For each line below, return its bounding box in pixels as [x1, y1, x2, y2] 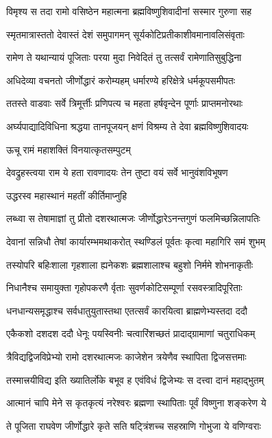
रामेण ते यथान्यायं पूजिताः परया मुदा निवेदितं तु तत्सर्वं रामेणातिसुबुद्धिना [6, 50, 242, 64]
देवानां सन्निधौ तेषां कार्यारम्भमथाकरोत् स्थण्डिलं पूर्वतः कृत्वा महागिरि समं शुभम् [6, 234, 266, 248]
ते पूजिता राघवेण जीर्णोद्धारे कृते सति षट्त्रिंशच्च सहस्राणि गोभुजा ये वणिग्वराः [6, 418, 261, 433]
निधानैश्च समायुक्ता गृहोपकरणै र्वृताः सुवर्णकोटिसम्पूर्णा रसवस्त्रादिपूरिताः [6, 280, 243, 295]
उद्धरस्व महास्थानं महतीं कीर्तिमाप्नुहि [6, 188, 127, 202]
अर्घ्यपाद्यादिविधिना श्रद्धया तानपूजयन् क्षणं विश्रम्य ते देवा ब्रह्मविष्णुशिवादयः [6, 119, 249, 133]
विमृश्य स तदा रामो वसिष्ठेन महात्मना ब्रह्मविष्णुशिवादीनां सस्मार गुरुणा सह [6, 4, 252, 18]
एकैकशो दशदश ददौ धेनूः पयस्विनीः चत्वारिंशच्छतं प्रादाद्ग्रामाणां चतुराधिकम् [6, 326, 256, 341]
